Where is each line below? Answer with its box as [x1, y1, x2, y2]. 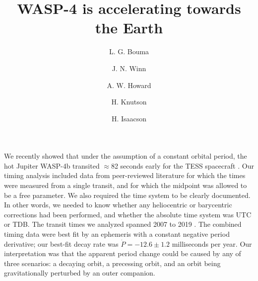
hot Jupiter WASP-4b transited [4, 160, 100, 171]
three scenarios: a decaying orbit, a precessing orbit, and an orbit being [4, 258, 221, 268]
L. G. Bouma [109, 46, 149, 57]
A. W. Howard [107, 80, 151, 90]
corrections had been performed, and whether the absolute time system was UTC [4, 209, 252, 219]
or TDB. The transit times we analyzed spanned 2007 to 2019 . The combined [4, 219, 242, 229]
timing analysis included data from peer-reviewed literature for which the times [4, 170, 246, 181]
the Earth [95, 17, 163, 38]
